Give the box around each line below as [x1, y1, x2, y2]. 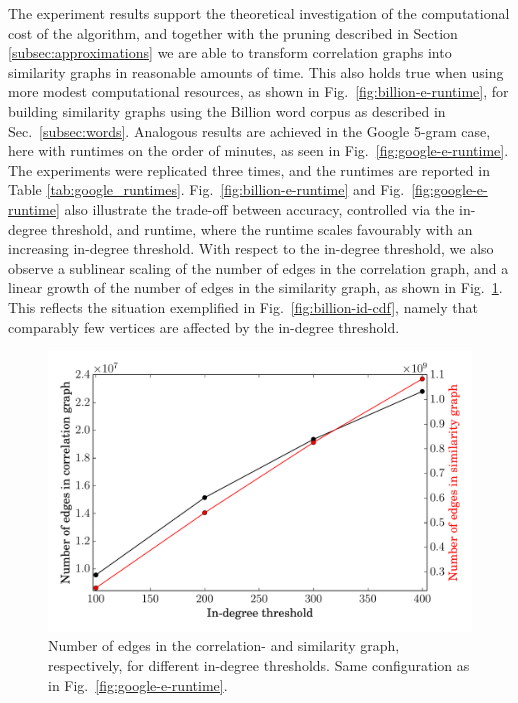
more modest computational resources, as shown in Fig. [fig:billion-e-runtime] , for [8, 81, 509, 102]
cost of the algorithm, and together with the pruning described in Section [8, 22, 458, 43]
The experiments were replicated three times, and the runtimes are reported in [8, 159, 490, 180]
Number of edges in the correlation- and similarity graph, [48, 635, 400, 656]
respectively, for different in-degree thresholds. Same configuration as [48, 655, 470, 676]
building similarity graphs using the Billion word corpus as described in [8, 100, 446, 121]
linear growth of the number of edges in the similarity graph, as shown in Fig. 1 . [8, 277, 503, 298]
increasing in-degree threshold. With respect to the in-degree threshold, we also [8, 238, 494, 259]
